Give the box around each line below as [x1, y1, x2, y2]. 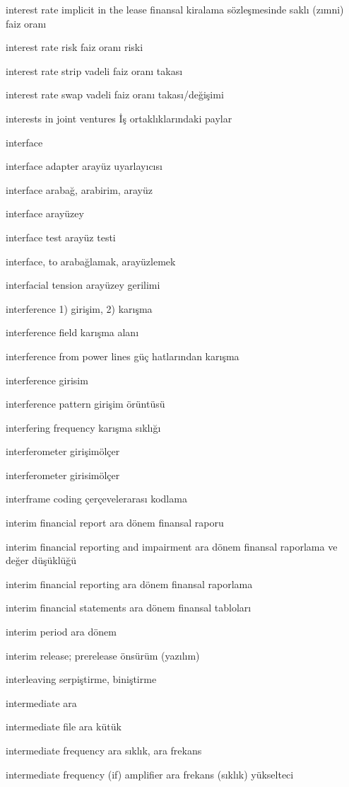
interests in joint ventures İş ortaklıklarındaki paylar [6, 110, 232, 125]
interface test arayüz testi [6, 229, 116, 244]
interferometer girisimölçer [6, 467, 120, 482]
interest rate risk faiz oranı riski [6, 40, 143, 54]
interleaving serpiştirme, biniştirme [6, 672, 157, 687]
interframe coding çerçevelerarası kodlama [6, 491, 187, 506]
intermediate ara [6, 695, 77, 710]
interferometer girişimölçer [6, 444, 120, 459]
